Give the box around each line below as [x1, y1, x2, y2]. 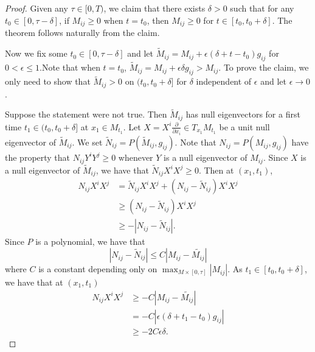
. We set [72, 135, 103, 148]
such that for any [230, 2, 294, 14]
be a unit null [219, 120, 270, 133]
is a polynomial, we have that [35, 235, 145, 248]
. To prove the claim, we [218, 61, 309, 74]
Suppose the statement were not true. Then [5, 108, 167, 121]
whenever [118, 150, 153, 163]
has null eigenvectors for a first [185, 108, 300, 121]
